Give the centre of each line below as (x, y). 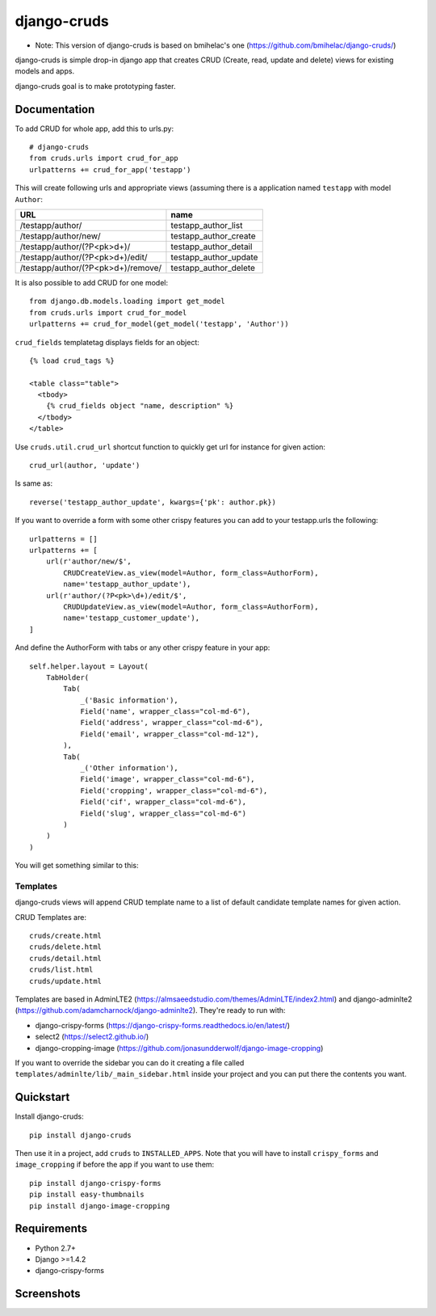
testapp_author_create (213, 236)
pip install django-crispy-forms (95, 1183)
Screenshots (48, 1294)
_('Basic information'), (130, 700)
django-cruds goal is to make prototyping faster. (95, 86)
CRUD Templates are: (50, 917)
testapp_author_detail (212, 247)
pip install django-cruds (81, 1135)
